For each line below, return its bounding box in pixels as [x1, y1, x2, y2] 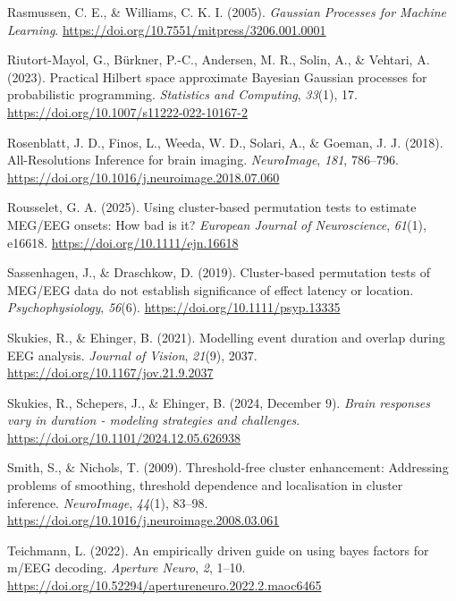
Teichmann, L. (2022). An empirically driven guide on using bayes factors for [7, 540, 429, 559]
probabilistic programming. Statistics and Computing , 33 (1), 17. [7, 85, 358, 104]
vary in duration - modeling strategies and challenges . [7, 411, 300, 429]
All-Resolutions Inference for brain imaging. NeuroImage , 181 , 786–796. [7, 150, 399, 169]
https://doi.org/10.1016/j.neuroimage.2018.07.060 [7, 167, 280, 186]
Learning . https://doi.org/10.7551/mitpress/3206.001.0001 [7, 20, 326, 38]
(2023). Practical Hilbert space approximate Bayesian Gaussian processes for [7, 67, 427, 86]
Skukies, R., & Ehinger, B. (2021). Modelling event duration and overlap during [7, 327, 445, 346]
